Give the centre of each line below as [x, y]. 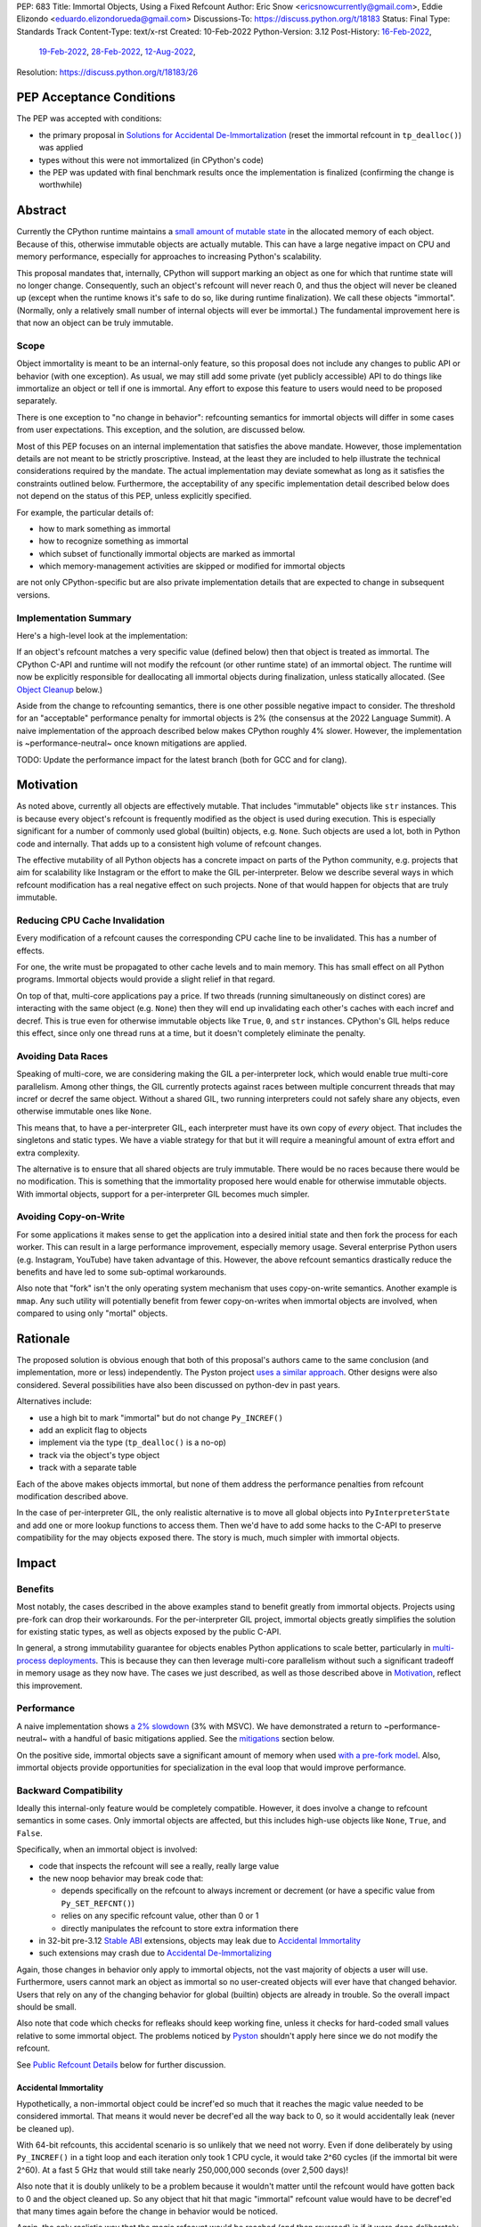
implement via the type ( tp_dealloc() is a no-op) [133, 1442]
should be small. [47, 2007]
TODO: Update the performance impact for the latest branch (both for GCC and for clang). [182, 759]
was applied [61, 148]
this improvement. [50, 1685]
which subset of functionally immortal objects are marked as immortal [167, 553]
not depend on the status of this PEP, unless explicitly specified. [134, 496]
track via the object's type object [99, 1455]
